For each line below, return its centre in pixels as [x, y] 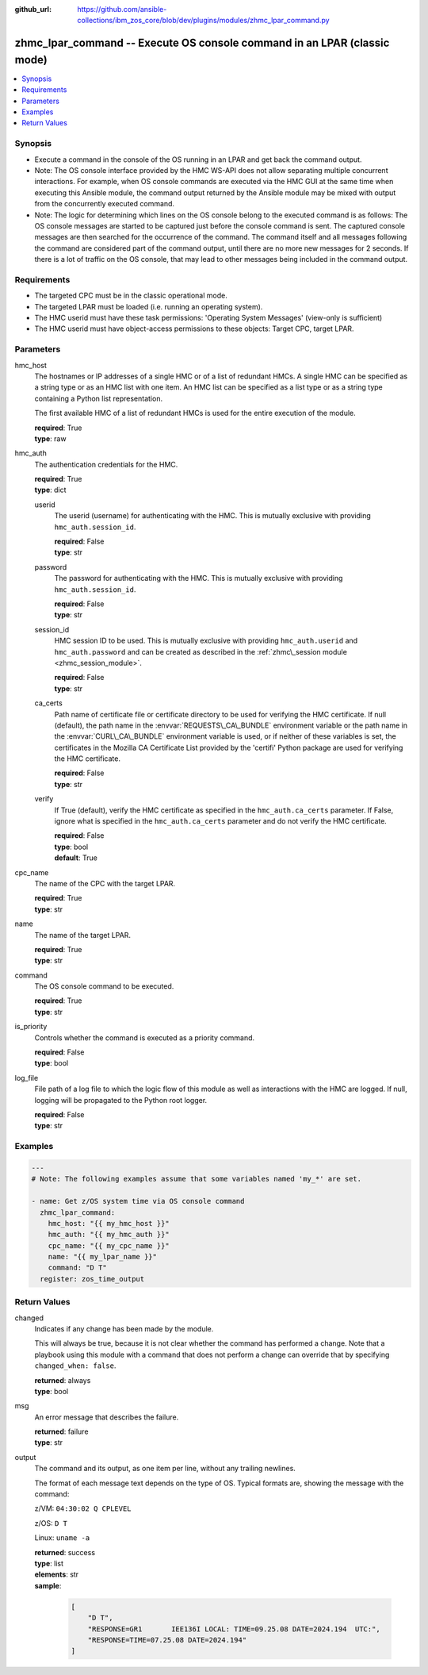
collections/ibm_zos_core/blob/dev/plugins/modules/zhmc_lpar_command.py [203, 21]
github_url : [33, 9]
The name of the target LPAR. [82, 935]
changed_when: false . [75, 1366]
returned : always [63, 1380]
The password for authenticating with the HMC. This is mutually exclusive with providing [199, 578]
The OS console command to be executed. [104, 986]
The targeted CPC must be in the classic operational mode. [131, 296]
